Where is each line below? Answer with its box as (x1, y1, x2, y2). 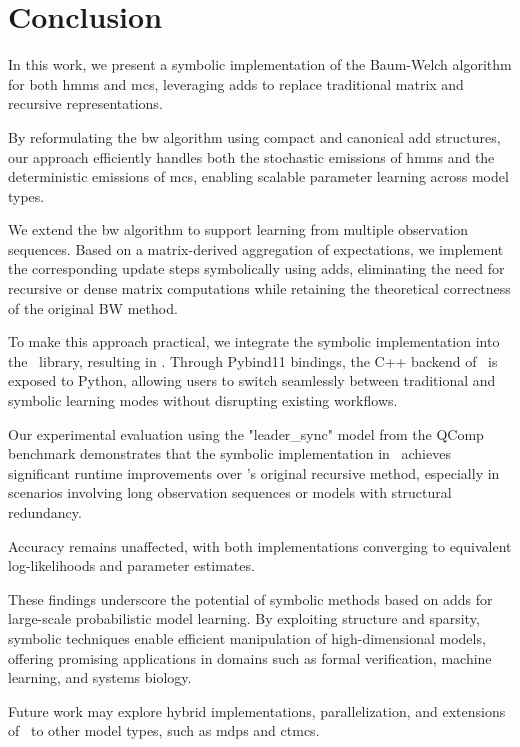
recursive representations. (8, 93, 163, 114)
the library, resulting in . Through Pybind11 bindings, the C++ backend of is (8, 350, 498, 371)
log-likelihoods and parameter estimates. (8, 555, 255, 576)
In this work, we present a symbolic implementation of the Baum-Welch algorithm (8, 54, 512, 75)
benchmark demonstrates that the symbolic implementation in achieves (8, 443, 451, 464)
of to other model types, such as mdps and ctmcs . (8, 720, 320, 741)
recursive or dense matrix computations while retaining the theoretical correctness (8, 278, 511, 299)
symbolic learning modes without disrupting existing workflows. (8, 390, 398, 411)
